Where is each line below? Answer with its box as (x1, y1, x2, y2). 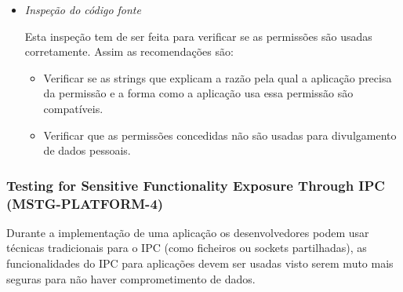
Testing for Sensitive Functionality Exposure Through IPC (6, 175, 385, 195)
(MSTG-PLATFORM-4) (6, 193, 164, 213)
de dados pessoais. (43, 142, 131, 159)
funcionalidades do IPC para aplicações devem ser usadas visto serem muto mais (6, 255, 394, 272)
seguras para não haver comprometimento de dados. (6, 270, 256, 287)
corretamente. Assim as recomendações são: (24, 43, 234, 60)
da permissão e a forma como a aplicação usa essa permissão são (43, 85, 354, 101)
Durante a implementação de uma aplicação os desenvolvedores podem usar (6, 224, 369, 240)
